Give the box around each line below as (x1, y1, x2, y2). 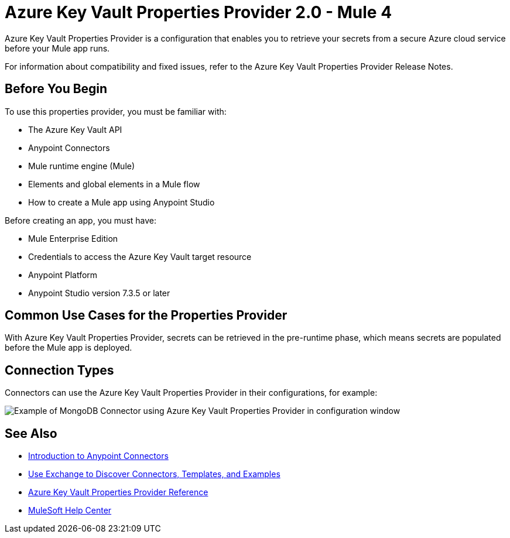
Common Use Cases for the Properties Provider (5, 308, 287, 323)
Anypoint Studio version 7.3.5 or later (28, 287, 170, 298)
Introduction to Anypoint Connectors (28, 451, 169, 461)
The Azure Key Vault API (28, 124, 122, 135)
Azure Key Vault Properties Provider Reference (28, 487, 208, 498)
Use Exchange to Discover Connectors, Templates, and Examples (28, 469, 280, 479)
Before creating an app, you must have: (5, 215, 157, 225)
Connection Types (5, 362, 114, 378)
